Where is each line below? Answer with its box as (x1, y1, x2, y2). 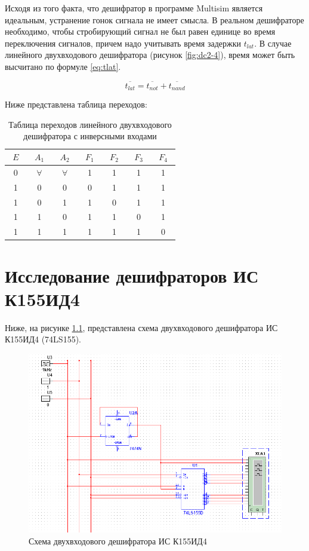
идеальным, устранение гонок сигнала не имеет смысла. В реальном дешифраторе (5, 13, 304, 26)
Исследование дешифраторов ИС (5, 263, 259, 287)
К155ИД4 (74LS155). (5, 333, 81, 345)
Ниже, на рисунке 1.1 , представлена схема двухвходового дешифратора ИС (5, 321, 278, 333)
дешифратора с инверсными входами (23, 130, 157, 142)
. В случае (254, 36, 292, 49)
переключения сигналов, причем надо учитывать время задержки (5, 36, 241, 49)
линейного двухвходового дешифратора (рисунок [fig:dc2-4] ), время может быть (5, 48, 295, 61)
